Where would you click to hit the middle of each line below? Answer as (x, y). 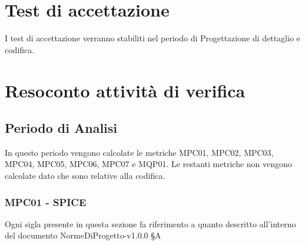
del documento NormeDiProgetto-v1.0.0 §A (83, 235)
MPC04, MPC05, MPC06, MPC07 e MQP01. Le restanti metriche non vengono (148, 164)
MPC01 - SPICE (46, 202)
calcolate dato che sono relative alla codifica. (85, 176)
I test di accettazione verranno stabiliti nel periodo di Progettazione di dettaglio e (152, 38)
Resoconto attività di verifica (125, 90)
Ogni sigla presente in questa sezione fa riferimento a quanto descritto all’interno (150, 223)
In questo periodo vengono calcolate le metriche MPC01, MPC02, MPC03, (139, 152)
